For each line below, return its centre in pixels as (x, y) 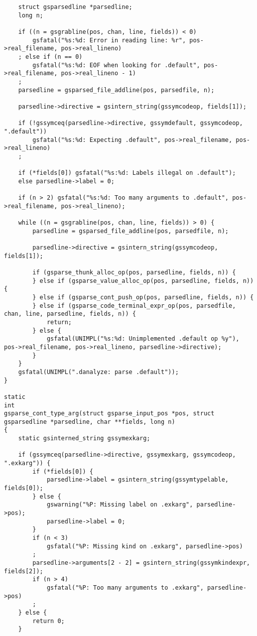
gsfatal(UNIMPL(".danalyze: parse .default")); (98, 372)
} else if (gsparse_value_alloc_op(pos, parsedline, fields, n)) (143, 281)
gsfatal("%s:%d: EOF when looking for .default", (116, 65)
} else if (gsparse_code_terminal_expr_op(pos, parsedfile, (134, 306)
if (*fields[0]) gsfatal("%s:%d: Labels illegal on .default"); (127, 173)
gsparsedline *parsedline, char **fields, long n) (90, 422)
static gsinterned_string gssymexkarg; (84, 439)
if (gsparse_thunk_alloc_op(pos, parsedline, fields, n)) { (134, 272)
